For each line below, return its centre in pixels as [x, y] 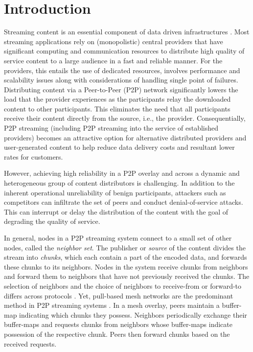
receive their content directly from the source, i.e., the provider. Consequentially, [125, 118]
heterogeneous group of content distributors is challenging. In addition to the [119, 183]
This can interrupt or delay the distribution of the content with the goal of [116, 211]
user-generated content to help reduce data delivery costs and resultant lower [119, 147]
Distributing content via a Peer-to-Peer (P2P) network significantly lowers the [121, 89]
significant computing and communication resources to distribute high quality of [124, 51]
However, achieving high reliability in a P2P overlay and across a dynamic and [122, 173]
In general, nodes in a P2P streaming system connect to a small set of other [118, 238]
